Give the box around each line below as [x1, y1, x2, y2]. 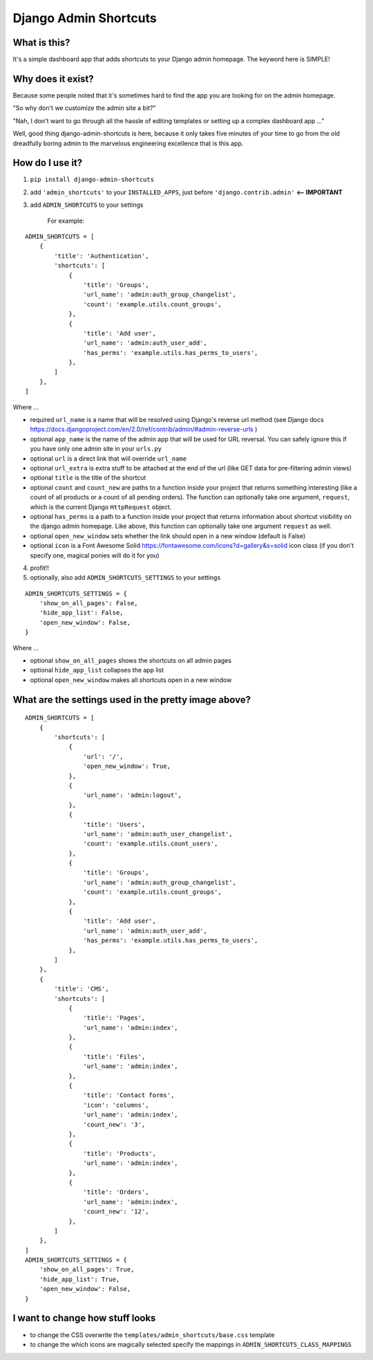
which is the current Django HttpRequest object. [30, 502, 172, 511]
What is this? [12, 37, 70, 48]
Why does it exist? [12, 73, 95, 84]
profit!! [30, 564, 50, 572]
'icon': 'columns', [83, 1101, 149, 1109]
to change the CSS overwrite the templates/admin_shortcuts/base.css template [30, 1330, 275, 1339]
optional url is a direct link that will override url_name [30, 454, 186, 463]
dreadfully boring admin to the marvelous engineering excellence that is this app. [12, 139, 244, 147]
